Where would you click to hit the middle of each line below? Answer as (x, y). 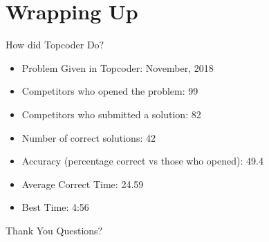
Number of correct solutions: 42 (89, 137)
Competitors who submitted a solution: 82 (111, 114)
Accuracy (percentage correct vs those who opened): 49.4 (142, 161)
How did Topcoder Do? (55, 45)
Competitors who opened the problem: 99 (110, 91)
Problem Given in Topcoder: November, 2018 (118, 67)
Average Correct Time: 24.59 (83, 184)
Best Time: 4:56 (55, 207)
